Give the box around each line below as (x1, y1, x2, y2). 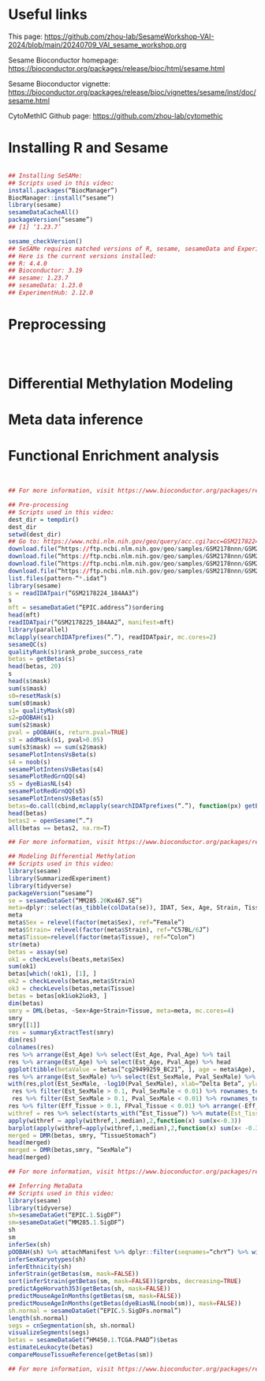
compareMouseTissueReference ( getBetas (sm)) (8, 1351, 154, 1359)
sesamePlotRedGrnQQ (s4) (8, 772, 87, 781)
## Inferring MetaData (8, 1182, 83, 1190)
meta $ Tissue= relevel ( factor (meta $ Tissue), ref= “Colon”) (8, 933, 196, 941)
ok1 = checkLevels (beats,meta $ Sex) (8, 955, 125, 963)
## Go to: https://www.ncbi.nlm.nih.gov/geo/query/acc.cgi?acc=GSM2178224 (8, 538, 259, 546)
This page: (8, 32, 43, 41)
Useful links (8, 6, 88, 24)
